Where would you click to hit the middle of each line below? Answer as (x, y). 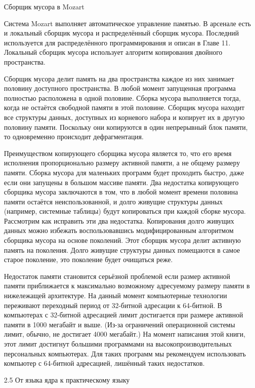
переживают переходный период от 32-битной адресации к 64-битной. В (113, 305)
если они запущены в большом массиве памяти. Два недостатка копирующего (121, 182)
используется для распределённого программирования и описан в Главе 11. (117, 42)
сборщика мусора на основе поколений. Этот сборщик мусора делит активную (123, 240)
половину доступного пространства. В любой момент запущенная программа (120, 88)
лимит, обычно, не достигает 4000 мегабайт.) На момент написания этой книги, (125, 334)
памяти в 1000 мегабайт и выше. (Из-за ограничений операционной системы (120, 324)
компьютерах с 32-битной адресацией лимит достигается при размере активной (124, 315)
